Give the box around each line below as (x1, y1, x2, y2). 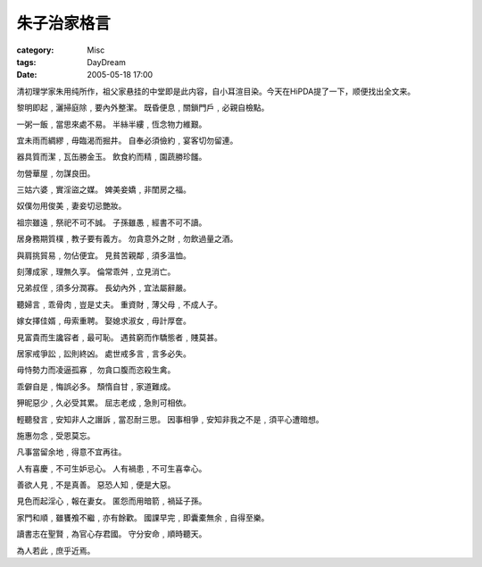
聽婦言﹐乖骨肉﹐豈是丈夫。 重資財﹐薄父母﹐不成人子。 (16, 299, 222, 310)
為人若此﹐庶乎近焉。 (16, 545, 96, 555)
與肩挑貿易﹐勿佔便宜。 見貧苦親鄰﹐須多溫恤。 (16, 250, 191, 261)
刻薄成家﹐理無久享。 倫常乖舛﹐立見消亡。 (16, 266, 176, 277)
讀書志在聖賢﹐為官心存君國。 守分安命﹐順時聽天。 (16, 529, 207, 539)
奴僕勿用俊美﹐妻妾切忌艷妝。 (16, 201, 127, 212)
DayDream (87, 56, 127, 67)
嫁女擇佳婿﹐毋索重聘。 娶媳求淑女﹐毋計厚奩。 (16, 315, 191, 326)
